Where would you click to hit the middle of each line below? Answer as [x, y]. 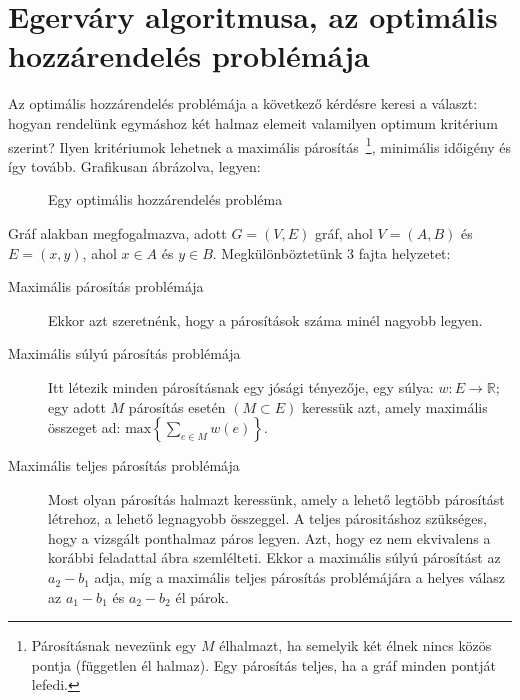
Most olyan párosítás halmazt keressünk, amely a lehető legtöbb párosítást [276, 498]
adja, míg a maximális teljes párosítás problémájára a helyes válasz [300, 577]
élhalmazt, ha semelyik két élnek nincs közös [355, 645]
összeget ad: [84, 427]
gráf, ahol [343, 232]
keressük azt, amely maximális [394, 406]
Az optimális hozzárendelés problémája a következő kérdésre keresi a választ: [243, 103]
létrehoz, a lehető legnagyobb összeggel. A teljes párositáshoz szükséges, [267, 518]
